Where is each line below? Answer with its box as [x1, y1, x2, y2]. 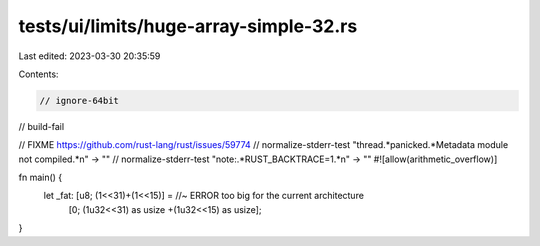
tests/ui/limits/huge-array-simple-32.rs [18, 15, 358, 37]
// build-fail [18, 120, 65, 132]
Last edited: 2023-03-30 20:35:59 [18, 50, 161, 62]
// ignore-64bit [39, 95, 120, 106]
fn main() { [18, 171, 63, 184]
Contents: [18, 68, 59, 80]
